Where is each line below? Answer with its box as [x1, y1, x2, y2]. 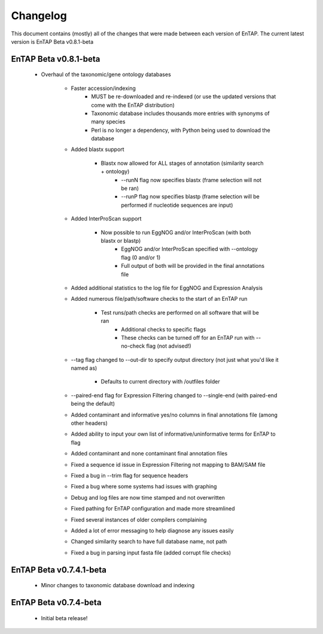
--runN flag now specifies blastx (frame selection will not [121, 176, 262, 183]
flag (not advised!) [146, 342, 191, 350]
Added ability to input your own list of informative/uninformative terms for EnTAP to [71, 430, 276, 437]
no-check [121, 342, 145, 350]
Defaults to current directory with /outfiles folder [100, 378, 221, 385]
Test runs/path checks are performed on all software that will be [100, 309, 260, 316]
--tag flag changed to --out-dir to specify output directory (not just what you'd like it [71, 356, 279, 363]
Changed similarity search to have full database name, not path [71, 538, 227, 545]
